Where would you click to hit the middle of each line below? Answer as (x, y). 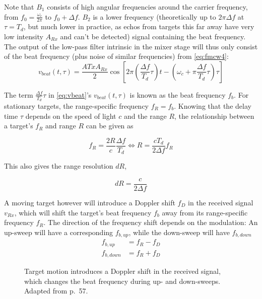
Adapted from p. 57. (56, 291)
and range (61, 126)
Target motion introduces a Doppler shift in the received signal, (122, 271)
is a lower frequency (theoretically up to (154, 16)
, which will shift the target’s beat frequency (83, 212)
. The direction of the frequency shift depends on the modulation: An (151, 222)
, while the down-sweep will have (179, 232)
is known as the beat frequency (178, 94)
